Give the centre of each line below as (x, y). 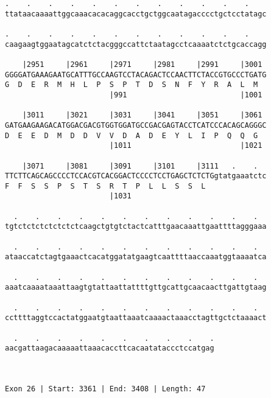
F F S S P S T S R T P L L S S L (105, 186)
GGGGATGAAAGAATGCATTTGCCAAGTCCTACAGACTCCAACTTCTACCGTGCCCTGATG (136, 75)
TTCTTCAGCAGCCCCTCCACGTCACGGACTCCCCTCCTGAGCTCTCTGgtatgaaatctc (136, 176)
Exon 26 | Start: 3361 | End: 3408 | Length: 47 (105, 389)
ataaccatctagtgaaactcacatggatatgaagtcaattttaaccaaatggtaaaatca (136, 257)
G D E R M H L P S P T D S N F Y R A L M (132, 85)
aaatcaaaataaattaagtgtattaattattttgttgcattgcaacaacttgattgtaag (136, 288)
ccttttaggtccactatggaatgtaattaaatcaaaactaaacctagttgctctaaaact (136, 318)
